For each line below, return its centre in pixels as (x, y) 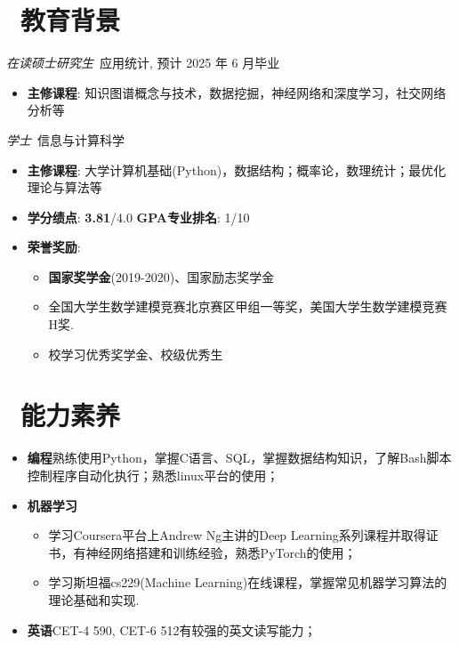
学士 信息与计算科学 (65, 139)
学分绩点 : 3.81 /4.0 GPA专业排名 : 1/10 (138, 217)
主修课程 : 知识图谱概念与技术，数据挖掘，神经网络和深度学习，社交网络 (237, 92)
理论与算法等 (64, 187)
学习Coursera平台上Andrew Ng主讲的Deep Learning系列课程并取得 (237, 535)
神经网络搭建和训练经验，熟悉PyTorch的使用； (221, 552)
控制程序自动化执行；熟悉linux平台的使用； (153, 475)
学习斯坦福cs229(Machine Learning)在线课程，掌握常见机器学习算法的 (248, 582)
